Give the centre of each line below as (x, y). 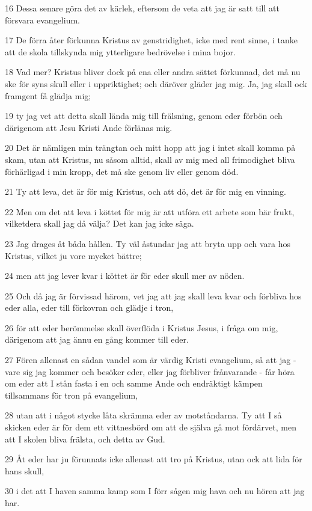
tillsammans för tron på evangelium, (72, 395)
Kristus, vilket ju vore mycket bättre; (73, 255)
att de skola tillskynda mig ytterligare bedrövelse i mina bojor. (120, 51)
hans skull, (25, 470)
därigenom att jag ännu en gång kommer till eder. (97, 339)
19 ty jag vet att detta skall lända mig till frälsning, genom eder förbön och (144, 116)
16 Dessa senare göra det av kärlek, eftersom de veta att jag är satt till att (142, 8)
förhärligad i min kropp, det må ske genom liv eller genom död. (122, 171)
